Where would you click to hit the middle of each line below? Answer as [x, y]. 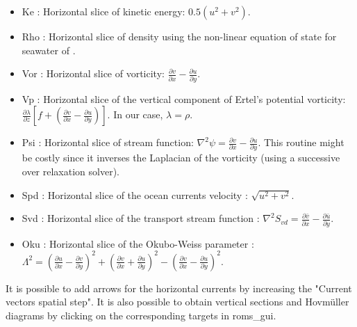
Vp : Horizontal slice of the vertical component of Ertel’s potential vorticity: [184, 98]
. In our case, [135, 114]
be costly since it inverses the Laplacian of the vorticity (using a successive [181, 158]
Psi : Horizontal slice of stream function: [108, 142]
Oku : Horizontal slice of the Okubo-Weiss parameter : [138, 243]
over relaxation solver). [70, 171]
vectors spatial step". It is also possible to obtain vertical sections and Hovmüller [177, 302]
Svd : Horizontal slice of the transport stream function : [141, 218]
